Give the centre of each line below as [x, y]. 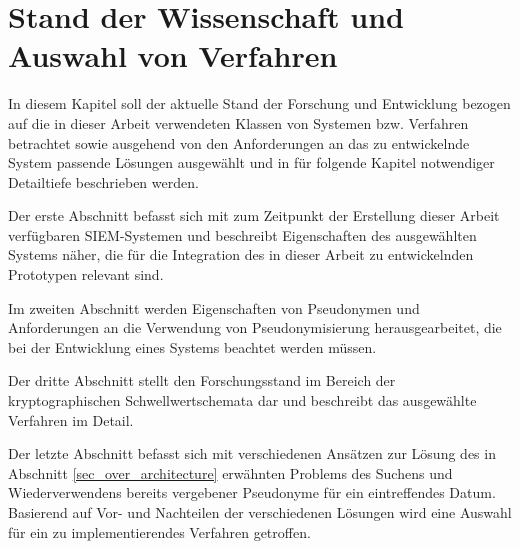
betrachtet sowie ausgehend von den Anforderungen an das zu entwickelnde [239, 142]
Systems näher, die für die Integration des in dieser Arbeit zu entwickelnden [241, 254]
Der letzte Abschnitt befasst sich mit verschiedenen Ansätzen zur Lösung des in [252, 453]
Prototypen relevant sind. [86, 274]
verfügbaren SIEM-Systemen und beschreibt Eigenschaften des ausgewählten [242, 234]
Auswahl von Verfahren [173, 55]
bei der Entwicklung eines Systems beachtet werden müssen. [192, 346]
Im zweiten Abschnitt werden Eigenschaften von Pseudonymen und [214, 307]
